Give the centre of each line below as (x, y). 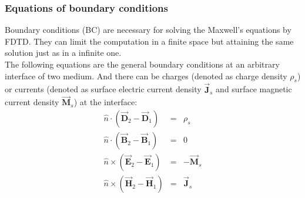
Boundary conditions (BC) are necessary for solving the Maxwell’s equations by (148, 30)
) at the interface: (105, 102)
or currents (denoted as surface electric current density (103, 89)
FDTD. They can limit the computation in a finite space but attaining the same (149, 41)
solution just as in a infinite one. (63, 53)
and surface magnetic (254, 89)
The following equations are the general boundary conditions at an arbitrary (142, 64)
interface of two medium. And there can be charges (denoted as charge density (146, 75)
